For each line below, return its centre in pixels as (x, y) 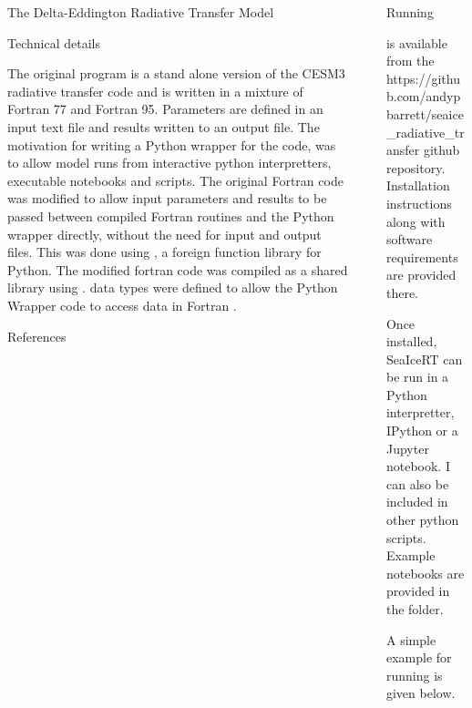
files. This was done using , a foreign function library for (164, 252)
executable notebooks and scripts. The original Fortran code (175, 180)
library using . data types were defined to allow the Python (173, 287)
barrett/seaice (425, 113)
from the (410, 61)
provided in (418, 591)
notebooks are (425, 573)
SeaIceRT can (424, 359)
